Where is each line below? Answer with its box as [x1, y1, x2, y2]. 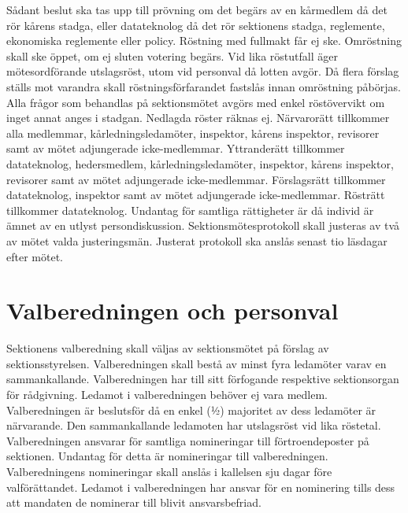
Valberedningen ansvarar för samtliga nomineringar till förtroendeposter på [6, 432, 369, 448]
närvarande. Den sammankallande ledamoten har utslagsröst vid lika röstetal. [6, 417, 381, 434]
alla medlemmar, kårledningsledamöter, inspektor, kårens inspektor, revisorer [6, 124, 380, 141]
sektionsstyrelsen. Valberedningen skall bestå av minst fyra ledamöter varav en [6, 355, 387, 371]
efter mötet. [6, 248, 63, 264]
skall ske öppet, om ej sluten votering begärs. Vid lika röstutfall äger [6, 47, 338, 64]
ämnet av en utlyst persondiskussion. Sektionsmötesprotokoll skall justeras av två [6, 217, 400, 234]
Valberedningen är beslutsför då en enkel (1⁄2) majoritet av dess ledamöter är [6, 401, 376, 418]
